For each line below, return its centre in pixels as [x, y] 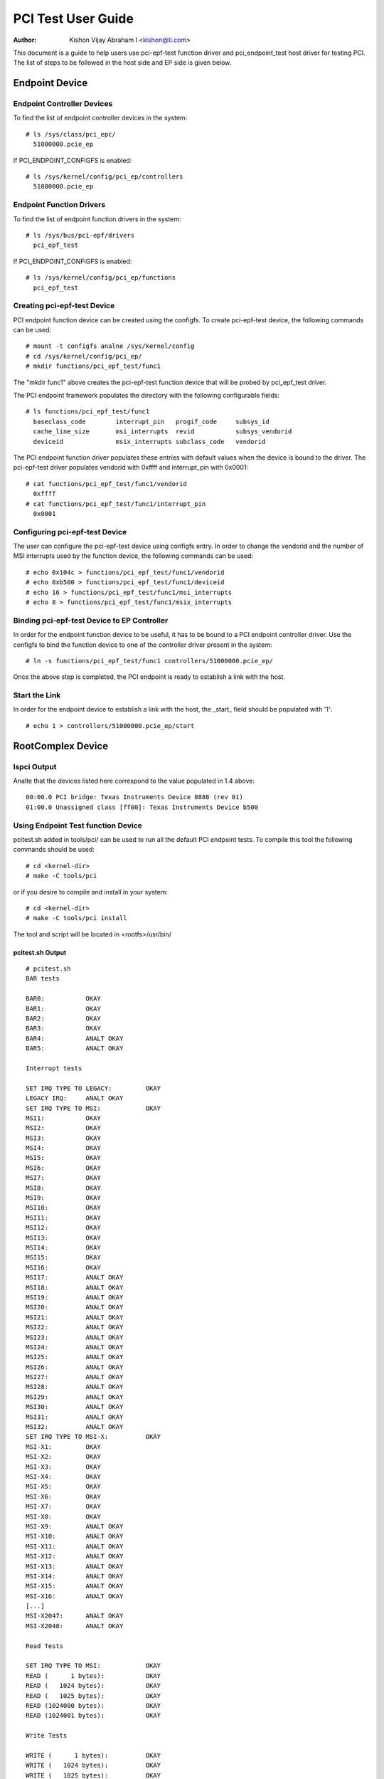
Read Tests [45, 1646]
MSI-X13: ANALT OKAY [75, 1566]
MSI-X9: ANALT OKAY [75, 1526]
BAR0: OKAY [63, 999]
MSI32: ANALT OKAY [75, 1427]
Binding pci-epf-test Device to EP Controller [91, 621]
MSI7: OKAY [63, 1178]
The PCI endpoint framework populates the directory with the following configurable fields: [146, 396]
